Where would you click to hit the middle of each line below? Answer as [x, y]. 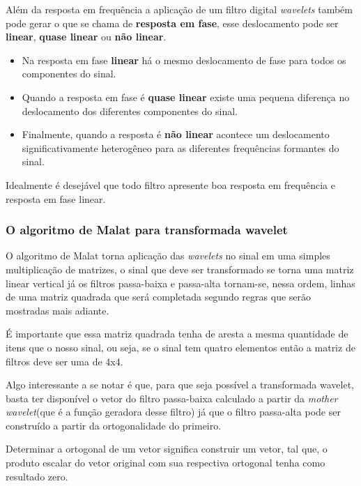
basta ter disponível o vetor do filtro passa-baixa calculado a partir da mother [172, 398]
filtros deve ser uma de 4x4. [64, 361]
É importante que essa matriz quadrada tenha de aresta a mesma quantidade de [177, 334]
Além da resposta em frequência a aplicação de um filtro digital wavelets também [179, 9]
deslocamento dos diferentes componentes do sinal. [130, 111]
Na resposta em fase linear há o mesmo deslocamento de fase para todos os [184, 60]
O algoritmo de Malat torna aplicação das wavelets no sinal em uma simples [168, 256]
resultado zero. [37, 476]
